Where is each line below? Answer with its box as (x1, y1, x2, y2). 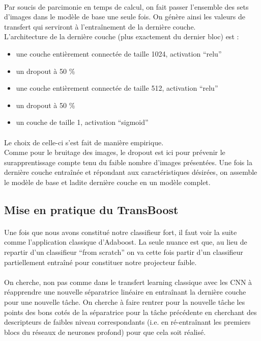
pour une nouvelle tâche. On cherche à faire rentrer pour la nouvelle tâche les (4, 297, 245, 307)
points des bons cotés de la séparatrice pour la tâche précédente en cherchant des (4, 306, 257, 317)
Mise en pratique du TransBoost (4, 201, 179, 217)
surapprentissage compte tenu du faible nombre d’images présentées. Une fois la (4, 156, 252, 167)
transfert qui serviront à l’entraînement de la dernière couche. (4, 21, 196, 32)
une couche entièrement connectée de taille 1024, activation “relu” (16, 48, 222, 59)
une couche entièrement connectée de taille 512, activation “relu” (16, 83, 218, 93)
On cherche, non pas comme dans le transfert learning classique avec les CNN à (4, 276, 252, 287)
